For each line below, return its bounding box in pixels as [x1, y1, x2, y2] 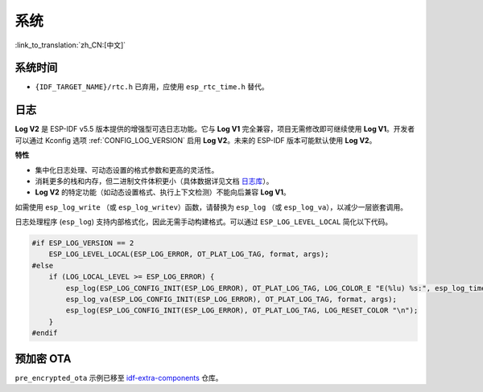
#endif [31, 329, 58, 337]
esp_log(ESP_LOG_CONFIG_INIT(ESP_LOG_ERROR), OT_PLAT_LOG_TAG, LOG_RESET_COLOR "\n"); [65, 306, 419, 315]
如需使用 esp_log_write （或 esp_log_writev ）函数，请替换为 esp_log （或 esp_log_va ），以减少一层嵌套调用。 [14, 202, 408, 212]
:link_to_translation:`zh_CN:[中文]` [14, 40, 126, 50]
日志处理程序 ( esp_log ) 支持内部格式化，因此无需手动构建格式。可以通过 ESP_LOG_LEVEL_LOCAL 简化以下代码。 [14, 217, 393, 227]
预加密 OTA [14, 352, 72, 365]
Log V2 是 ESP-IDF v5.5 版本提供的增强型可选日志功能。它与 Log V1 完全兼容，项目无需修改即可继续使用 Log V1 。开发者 [14, 125, 415, 134]
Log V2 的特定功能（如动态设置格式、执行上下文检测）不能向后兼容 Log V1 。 [35, 187, 291, 197]
